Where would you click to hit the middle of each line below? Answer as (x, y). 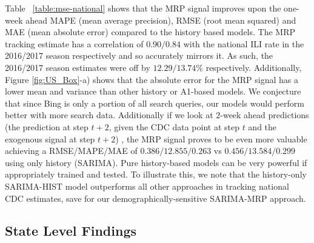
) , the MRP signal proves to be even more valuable (211, 138)
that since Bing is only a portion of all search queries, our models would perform (155, 103)
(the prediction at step (47, 126)
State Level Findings (71, 231)
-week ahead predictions (265, 115)
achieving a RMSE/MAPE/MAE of (71, 151)
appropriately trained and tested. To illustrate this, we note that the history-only (156, 174)
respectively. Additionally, (254, 67)
